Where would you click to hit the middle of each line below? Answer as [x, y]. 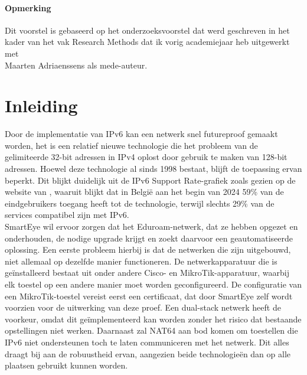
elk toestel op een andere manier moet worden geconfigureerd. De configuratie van [153, 284]
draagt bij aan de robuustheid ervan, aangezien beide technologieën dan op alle [148, 353]
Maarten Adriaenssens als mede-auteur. [76, 65]
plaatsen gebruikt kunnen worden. [66, 365]
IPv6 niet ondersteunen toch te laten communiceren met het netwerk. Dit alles [147, 342]
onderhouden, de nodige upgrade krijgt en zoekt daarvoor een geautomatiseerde [149, 238]
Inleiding [41, 105]
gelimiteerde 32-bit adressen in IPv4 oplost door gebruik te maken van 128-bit [146, 157]
